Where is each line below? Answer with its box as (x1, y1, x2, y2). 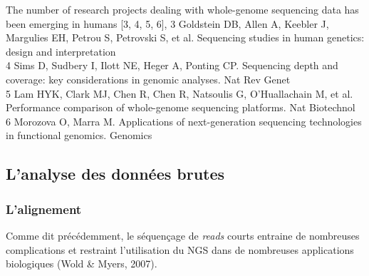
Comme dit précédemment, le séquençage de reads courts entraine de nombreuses (6, 228, 360, 242)
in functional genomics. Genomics (6, 128, 152, 143)
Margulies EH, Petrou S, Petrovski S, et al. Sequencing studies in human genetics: (6, 30, 365, 45)
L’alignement (6, 200, 82, 218)
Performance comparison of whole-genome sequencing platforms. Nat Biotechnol (6, 100, 355, 115)
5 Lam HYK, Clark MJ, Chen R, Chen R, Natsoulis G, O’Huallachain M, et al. (6, 86, 353, 101)
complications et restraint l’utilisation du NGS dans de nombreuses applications (6, 242, 354, 257)
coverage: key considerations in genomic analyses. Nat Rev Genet (6, 71, 291, 86)
